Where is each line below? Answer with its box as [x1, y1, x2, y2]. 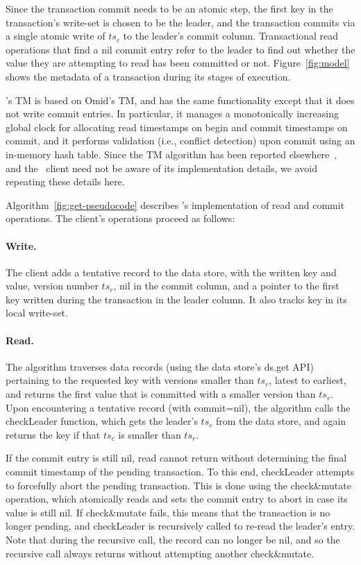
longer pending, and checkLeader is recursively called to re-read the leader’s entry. [6, 518, 355, 533]
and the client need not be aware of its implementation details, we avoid [6, 160, 317, 175]
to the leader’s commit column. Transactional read [123, 28, 339, 43]
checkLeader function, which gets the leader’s [6, 414, 198, 428]
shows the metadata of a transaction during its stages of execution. [6, 69, 291, 83]
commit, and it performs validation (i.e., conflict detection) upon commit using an [6, 133, 355, 148]
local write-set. [6, 305, 68, 320]
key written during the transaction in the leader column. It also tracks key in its [6, 292, 347, 306]
